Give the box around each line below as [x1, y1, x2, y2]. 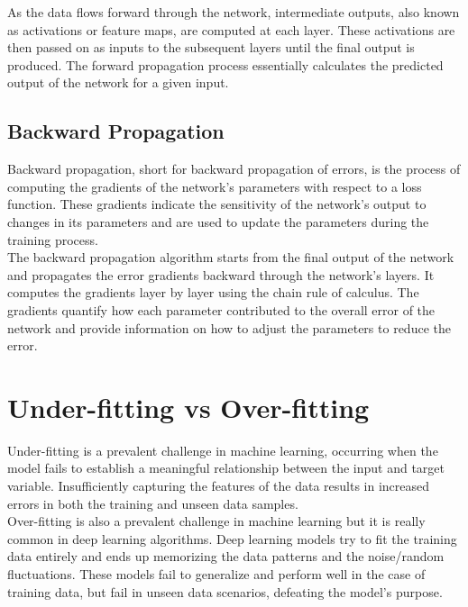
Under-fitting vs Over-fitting [7, 388, 370, 425]
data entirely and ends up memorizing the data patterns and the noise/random [7, 547, 445, 566]
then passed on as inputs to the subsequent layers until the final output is [7, 38, 415, 57]
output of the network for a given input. [7, 73, 229, 92]
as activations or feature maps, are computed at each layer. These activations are [7, 20, 455, 39]
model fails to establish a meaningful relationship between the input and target [7, 458, 445, 477]
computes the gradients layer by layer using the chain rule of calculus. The [7, 283, 419, 302]
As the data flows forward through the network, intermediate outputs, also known [7, 3, 460, 21]
